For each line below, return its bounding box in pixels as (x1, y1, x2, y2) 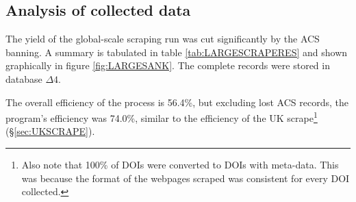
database (5, 71, 42, 86)
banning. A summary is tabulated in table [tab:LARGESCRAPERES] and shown (5, 45, 348, 59)
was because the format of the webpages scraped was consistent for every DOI (21, 171, 350, 185)
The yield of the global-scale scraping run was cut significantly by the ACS (5, 31, 320, 46)
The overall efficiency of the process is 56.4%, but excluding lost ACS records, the (5, 94, 348, 109)
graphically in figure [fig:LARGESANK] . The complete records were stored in (5, 58, 330, 73)
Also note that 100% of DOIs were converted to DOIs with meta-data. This (21, 157, 339, 172)
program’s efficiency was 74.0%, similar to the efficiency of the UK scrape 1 (5, 109, 318, 125)
